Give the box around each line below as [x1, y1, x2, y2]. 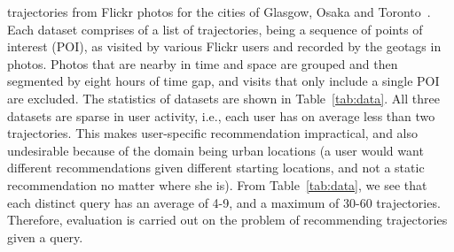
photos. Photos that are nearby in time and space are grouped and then [7, 54, 398, 73]
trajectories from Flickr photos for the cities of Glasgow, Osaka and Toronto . [7, 3, 431, 20]
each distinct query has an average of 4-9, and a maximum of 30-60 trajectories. [7, 193, 441, 211]
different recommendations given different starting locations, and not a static [7, 158, 425, 177]
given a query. [7, 227, 83, 246]
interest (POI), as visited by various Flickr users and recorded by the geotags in [7, 37, 442, 56]
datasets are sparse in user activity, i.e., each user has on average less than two [7, 106, 435, 125]
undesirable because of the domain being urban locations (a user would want [7, 141, 424, 159]
